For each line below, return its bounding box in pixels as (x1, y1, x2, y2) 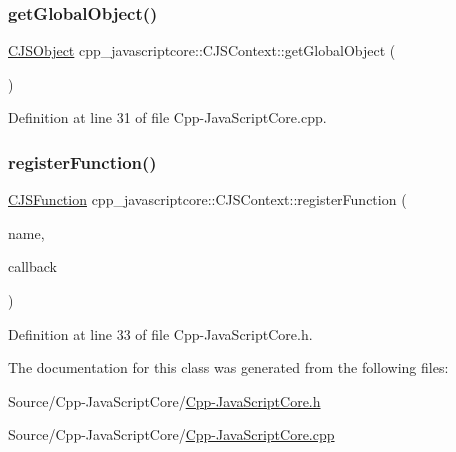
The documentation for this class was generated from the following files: (8, 357, 449, 378)
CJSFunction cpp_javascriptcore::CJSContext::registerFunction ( (8, 189, 407, 210)
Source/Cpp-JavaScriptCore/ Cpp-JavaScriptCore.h (8, 390, 321, 411)
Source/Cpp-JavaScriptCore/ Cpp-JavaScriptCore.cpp (8, 424, 335, 445)
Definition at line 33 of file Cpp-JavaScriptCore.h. (8, 323, 313, 344)
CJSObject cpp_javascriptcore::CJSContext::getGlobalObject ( (8, 40, 396, 61)
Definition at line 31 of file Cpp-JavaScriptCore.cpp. (8, 107, 327, 128)
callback (8, 256, 57, 277)
